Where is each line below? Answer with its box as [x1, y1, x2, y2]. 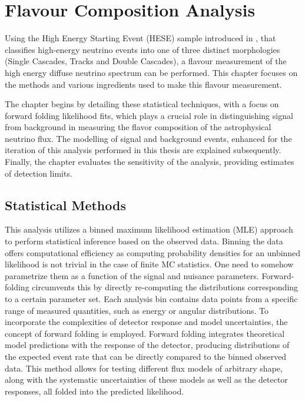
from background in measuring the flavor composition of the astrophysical [5, 121, 271, 133]
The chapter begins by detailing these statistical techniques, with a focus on [5, 98, 279, 110]
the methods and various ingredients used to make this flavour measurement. [5, 78, 282, 90]
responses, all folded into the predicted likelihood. [5, 385, 184, 397]
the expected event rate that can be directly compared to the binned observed [5, 350, 287, 362]
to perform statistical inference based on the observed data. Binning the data [5, 235, 283, 247]
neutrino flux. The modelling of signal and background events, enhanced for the [5, 132, 292, 144]
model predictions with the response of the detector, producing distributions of [5, 339, 290, 351]
